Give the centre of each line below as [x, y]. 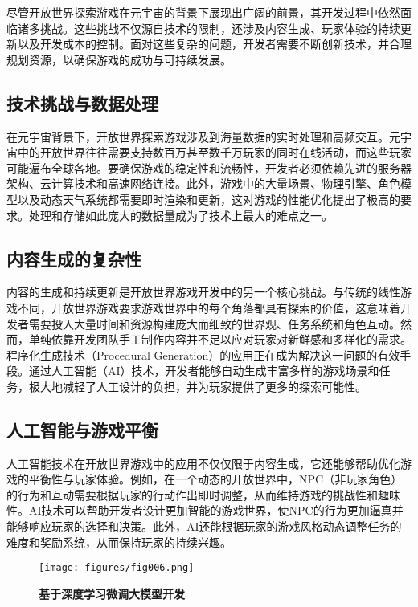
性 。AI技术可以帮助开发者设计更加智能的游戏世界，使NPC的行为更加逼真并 [205, 510]
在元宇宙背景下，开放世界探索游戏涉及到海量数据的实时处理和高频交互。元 [203, 136]
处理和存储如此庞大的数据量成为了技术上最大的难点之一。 [180, 215]
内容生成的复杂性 [74, 258]
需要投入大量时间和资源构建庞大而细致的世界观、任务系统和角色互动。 [214, 323]
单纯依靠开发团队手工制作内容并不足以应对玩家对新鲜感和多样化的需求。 [220, 339]
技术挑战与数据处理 [82, 102]
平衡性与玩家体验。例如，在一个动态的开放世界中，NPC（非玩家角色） [215, 479]
